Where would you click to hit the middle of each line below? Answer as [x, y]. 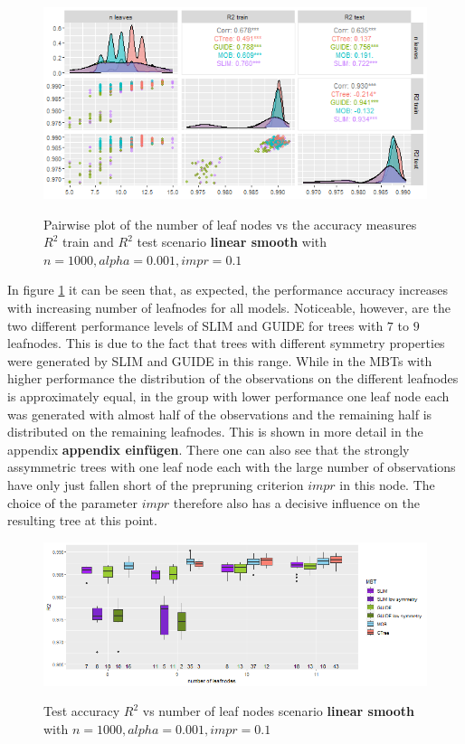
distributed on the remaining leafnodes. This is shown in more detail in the [215, 432]
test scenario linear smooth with [232, 242]
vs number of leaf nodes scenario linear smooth [279, 711]
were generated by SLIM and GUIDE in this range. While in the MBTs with [220, 360]
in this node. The [387, 484]
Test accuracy [82, 711]
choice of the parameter [72, 502]
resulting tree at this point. [82, 520]
